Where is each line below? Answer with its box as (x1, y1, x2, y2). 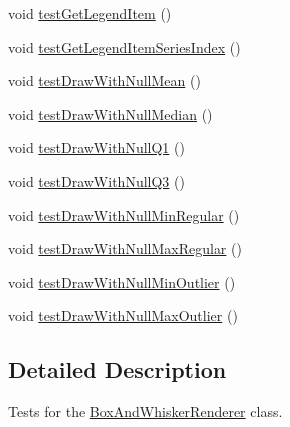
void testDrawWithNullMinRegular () (8, 204, 240, 225)
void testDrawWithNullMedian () (8, 103, 213, 124)
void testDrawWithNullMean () (8, 70, 201, 91)
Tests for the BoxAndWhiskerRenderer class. (8, 401, 283, 422)
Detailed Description (8, 354, 227, 385)
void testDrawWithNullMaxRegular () (8, 238, 242, 259)
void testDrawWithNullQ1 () (8, 137, 185, 158)
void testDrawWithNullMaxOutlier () (8, 305, 238, 326)
